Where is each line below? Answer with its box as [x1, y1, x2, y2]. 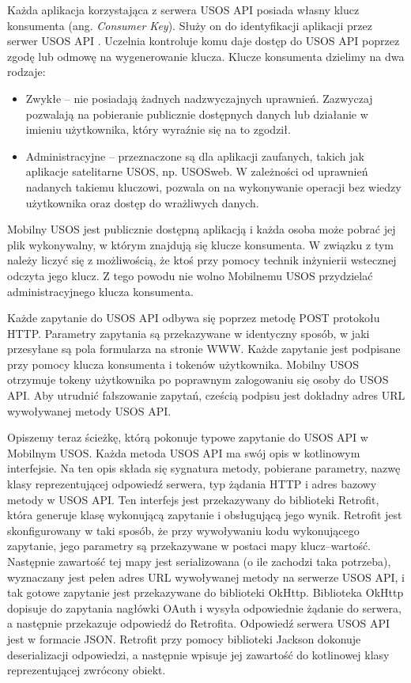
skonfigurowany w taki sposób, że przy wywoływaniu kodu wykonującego [7, 522, 360, 538]
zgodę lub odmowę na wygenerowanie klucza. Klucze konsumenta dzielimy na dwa [7, 47, 405, 64]
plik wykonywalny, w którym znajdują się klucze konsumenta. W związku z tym [7, 236, 394, 252]
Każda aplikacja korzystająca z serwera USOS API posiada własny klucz [7, 2, 360, 17]
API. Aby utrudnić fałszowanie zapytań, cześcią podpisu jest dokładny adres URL [7, 387, 405, 404]
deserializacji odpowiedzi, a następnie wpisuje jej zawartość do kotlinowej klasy [7, 646, 390, 662]
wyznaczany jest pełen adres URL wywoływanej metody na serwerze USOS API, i [7, 568, 405, 585]
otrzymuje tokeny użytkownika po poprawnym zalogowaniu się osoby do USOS [7, 371, 389, 388]
